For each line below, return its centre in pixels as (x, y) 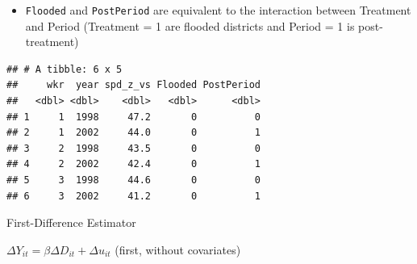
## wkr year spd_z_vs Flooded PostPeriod (133, 85)
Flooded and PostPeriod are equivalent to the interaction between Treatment (218, 10)
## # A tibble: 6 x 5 (65, 69)
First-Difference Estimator (71, 222)
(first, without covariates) (178, 249)
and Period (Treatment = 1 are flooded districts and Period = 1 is (190, 25)
